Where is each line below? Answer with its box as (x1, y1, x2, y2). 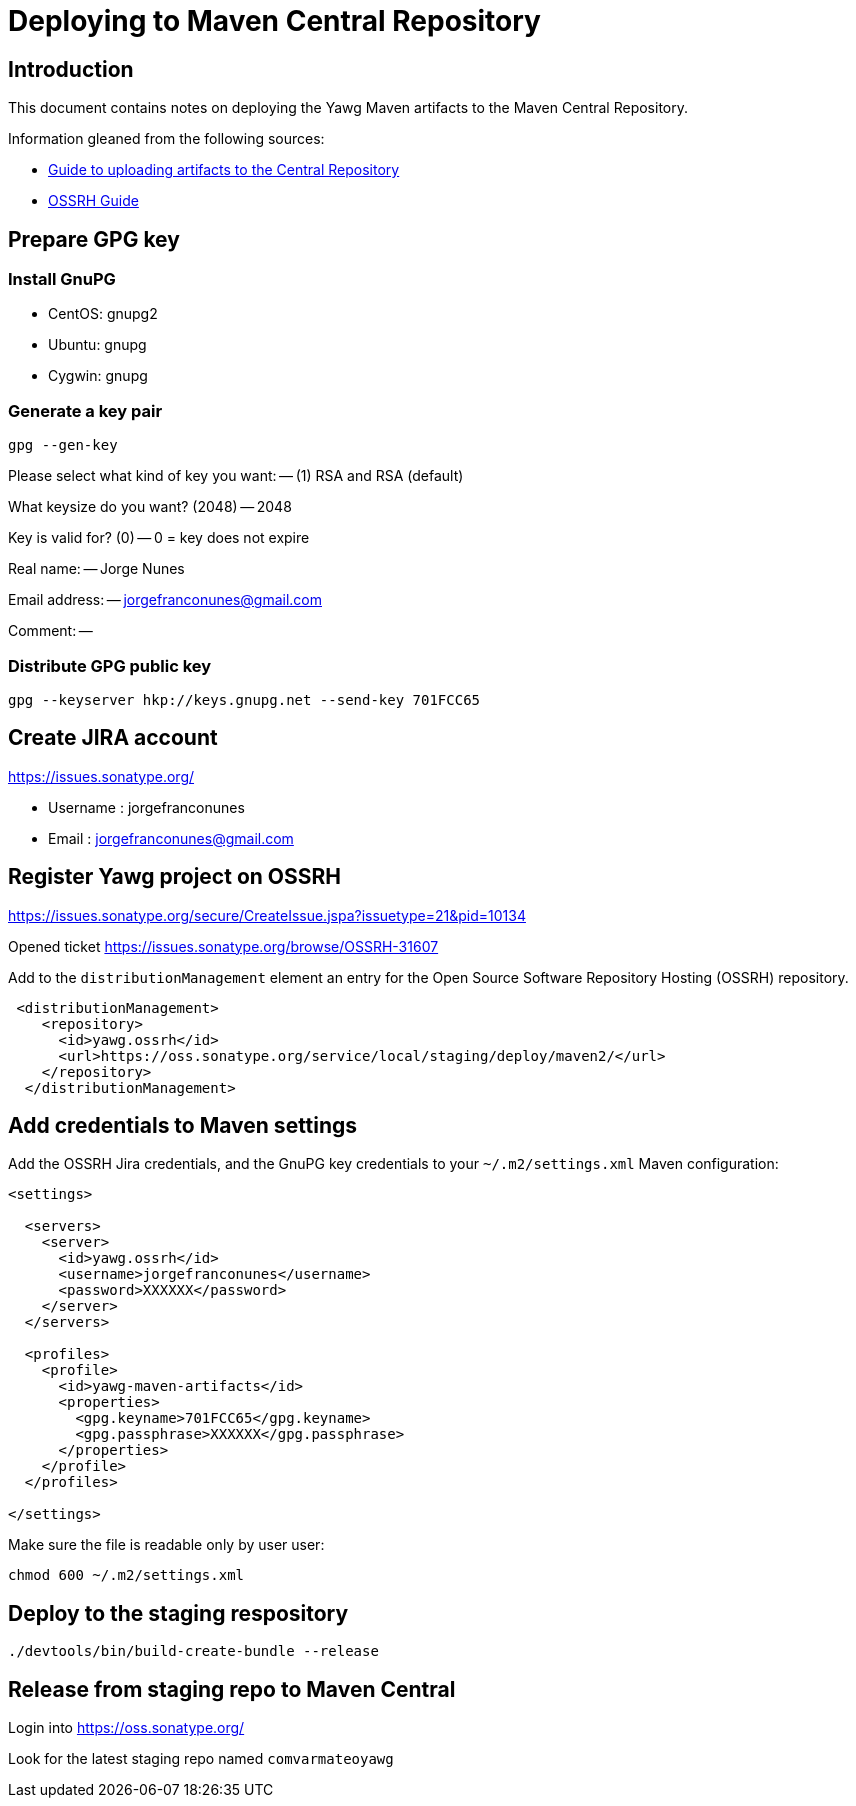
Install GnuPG (8, 269, 116, 290)
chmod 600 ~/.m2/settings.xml (8, 1567, 245, 1584)
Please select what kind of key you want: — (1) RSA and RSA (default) (8, 467, 464, 485)
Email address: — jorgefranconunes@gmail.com (8, 591, 322, 609)
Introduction (8, 56, 134, 82)
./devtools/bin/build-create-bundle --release (8, 1643, 379, 1660)
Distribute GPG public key (8, 655, 212, 676)
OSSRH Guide (48, 192, 139, 210)
